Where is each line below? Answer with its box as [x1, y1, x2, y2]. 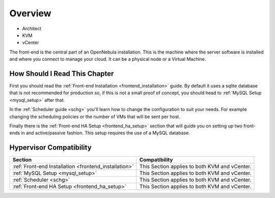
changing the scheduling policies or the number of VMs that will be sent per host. [9, 114, 180, 120]
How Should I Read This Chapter [9, 69, 114, 78]
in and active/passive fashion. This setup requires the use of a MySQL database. [21, 130, 190, 136]
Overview [9, 8, 51, 19]
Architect [22, 25, 42, 32]
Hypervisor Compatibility [9, 143, 92, 152]
